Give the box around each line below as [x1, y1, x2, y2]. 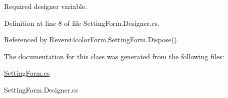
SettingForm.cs [4, 68, 50, 78]
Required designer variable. [4, 1, 87, 11]
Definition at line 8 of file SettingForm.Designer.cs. [4, 17, 159, 28]
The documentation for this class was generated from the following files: [4, 51, 224, 61]
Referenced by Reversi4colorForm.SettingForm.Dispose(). [4, 34, 179, 45]
